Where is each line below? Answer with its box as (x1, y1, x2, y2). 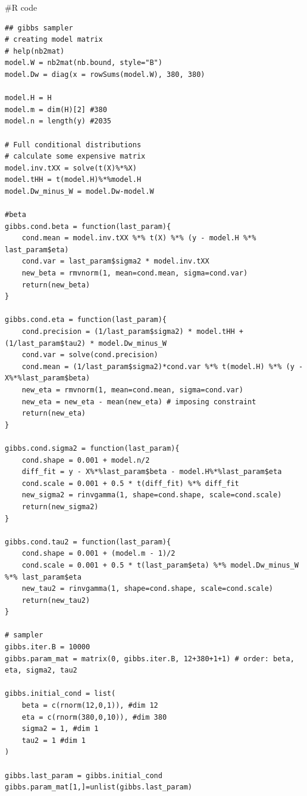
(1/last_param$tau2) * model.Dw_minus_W (5, 339, 167, 348)
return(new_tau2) (21, 596, 90, 605)
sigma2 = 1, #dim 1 (21, 724, 99, 733)
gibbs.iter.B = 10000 (5, 643, 90, 652)
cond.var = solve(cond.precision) (21, 351, 158, 360)
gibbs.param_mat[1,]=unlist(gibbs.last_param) (5, 783, 192, 792)
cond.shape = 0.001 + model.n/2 (21, 456, 150, 464)
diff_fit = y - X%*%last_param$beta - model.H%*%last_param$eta (21, 467, 282, 476)
